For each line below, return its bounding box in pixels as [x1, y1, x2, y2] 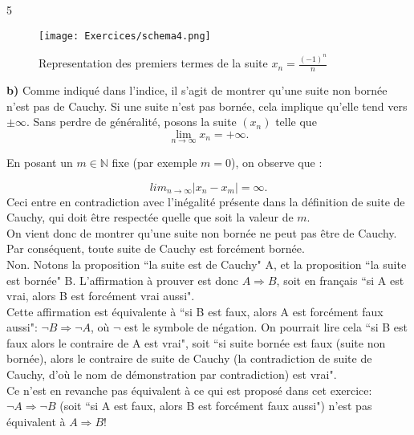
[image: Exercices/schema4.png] [39, 30, 211, 42]
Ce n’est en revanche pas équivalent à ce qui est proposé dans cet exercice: [6, 381, 372, 398]
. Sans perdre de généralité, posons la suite [26, 113, 237, 130]
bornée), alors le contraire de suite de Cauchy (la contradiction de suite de [6, 350, 372, 367]
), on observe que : [231, 153, 323, 170]
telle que [275, 113, 317, 130]
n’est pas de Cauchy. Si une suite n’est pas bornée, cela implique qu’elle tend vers [6, 97, 408, 114]
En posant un [6, 153, 73, 170]
